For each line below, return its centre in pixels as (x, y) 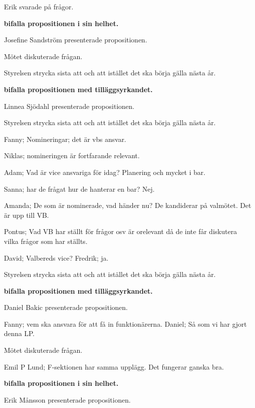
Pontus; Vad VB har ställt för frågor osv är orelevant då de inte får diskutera (121, 231)
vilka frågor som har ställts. (46, 241)
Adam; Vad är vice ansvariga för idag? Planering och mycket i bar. (105, 172)
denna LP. (19, 333)
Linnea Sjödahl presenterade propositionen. (69, 106)
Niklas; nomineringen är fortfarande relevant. (72, 155)
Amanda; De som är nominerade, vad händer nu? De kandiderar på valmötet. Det (128, 205)
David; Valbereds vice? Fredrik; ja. (56, 257)
